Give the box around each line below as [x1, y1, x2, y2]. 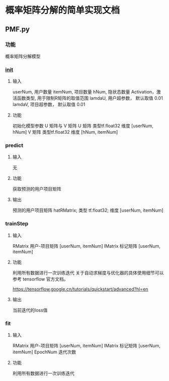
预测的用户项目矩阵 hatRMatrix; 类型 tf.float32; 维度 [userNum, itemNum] [12, 207, 163, 214]
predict [5, 142, 24, 149]
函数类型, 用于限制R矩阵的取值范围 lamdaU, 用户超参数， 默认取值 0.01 [17, 95, 163, 101]
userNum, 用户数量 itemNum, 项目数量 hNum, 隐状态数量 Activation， [12, 89, 157, 95]
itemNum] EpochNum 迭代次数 [12, 349, 76, 355]
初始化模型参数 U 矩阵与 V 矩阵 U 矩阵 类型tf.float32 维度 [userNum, [12, 123, 153, 129]
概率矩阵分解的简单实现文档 [5, 5, 120, 16]
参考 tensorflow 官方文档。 [12, 276, 68, 282]
